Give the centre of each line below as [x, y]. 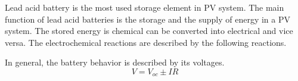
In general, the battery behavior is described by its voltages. [115, 62]
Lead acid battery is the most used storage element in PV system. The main [145, 7]
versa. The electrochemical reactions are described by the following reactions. [146, 42]
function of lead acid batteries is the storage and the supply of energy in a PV [148, 19]
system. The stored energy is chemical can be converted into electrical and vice [149, 31]
